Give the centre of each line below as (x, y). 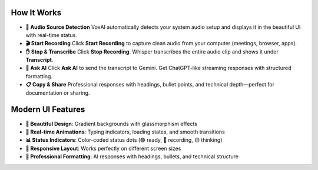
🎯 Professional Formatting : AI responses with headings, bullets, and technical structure (132, 156)
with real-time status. (52, 35)
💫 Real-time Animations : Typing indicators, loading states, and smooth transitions (125, 132)
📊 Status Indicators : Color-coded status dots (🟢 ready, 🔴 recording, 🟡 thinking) (124, 140)
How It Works (36, 13)
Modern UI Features (48, 110)
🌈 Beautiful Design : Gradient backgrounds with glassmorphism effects (111, 124)
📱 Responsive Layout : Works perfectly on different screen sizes (103, 148)
